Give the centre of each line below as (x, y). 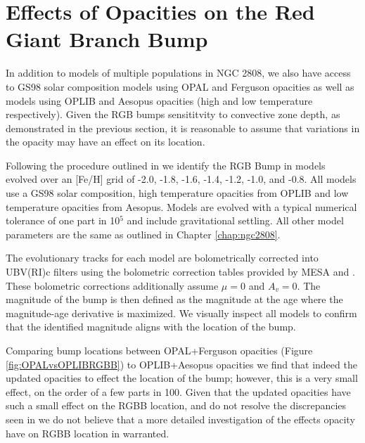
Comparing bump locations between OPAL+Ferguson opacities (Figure (159, 350)
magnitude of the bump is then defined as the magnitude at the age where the (174, 299)
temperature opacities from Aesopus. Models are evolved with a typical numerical (181, 206)
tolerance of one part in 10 (63, 220)
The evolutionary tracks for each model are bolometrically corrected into (162, 258)
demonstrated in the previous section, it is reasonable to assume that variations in (183, 128)
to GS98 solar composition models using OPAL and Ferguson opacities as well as (180, 86)
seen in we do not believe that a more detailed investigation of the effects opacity (180, 419)
